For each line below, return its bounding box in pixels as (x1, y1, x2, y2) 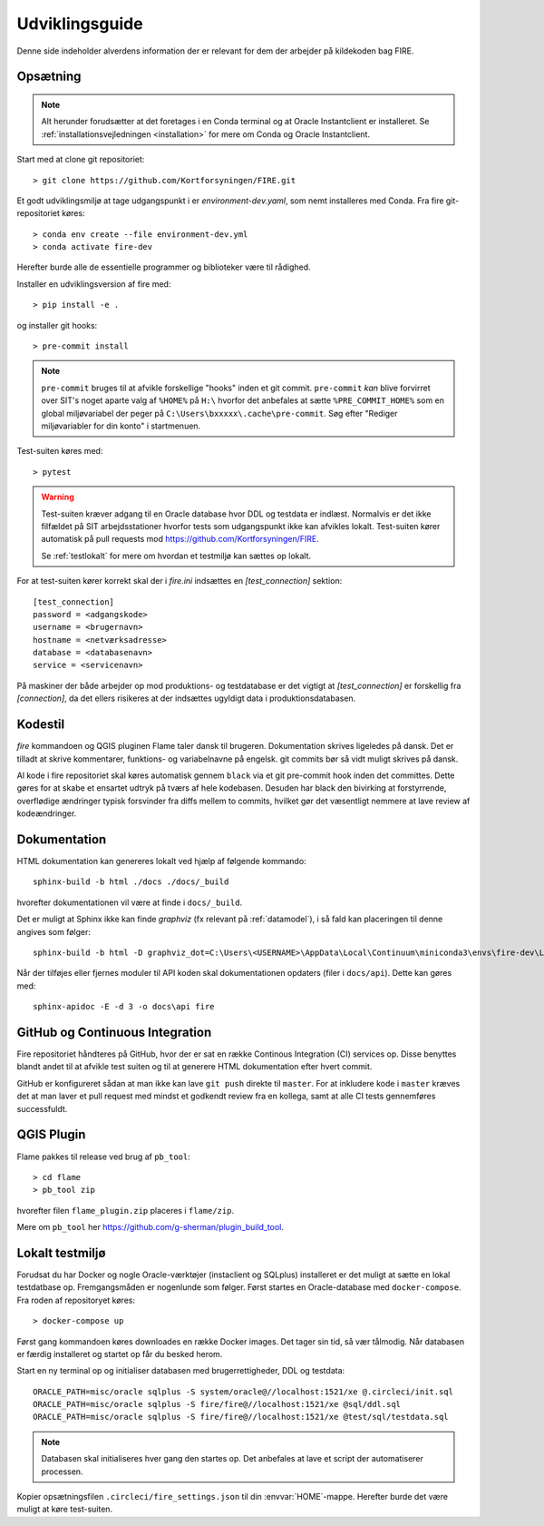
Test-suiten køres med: (16, 446, 103, 457)
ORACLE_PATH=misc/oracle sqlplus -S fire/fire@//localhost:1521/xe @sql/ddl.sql (33, 1399, 402, 1410)
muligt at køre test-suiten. (16, 1503, 113, 1515)
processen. (41, 1466, 83, 1477)
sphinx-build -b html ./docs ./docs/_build (33, 877, 229, 887)
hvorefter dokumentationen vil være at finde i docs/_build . (16, 897, 243, 908)
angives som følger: (16, 926, 91, 937)
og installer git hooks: (16, 320, 98, 330)
